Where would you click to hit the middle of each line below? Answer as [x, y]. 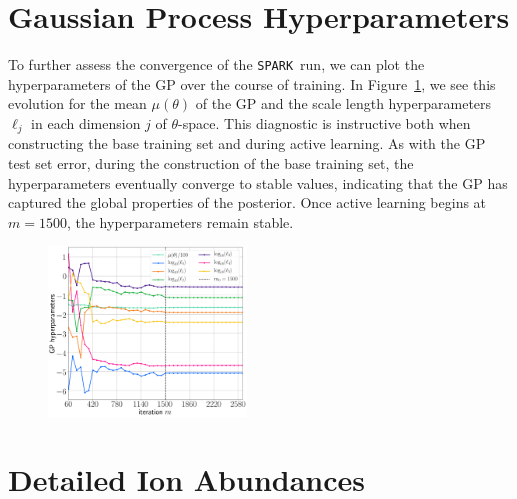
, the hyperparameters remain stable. [180, 221]
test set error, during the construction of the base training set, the [211, 163]
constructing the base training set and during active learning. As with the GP [247, 143]
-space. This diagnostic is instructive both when [324, 122]
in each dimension [86, 122]
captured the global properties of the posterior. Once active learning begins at [247, 202]
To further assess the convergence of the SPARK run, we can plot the [216, 64]
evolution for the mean [77, 103]
